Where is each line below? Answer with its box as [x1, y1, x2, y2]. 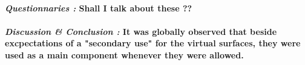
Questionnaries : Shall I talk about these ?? [5, 1, 192, 14]
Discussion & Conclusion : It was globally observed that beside [5, 25, 277, 37]
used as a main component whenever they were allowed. [5, 48, 244, 61]
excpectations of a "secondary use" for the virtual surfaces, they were [5, 37, 301, 49]
